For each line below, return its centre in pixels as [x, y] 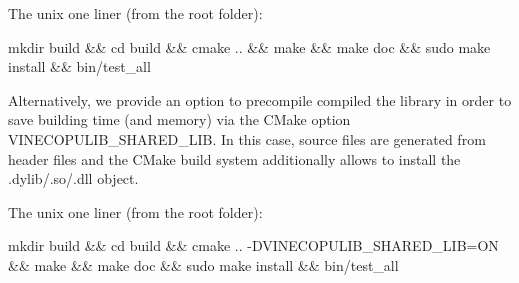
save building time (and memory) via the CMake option [179, 119]
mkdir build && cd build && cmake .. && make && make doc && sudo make [249, 46]
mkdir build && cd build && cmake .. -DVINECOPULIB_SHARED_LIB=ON [253, 245]
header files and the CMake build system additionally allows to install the [234, 158]
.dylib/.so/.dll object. [73, 178]
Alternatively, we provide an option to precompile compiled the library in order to [260, 99]
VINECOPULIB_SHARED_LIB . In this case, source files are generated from [247, 138]
